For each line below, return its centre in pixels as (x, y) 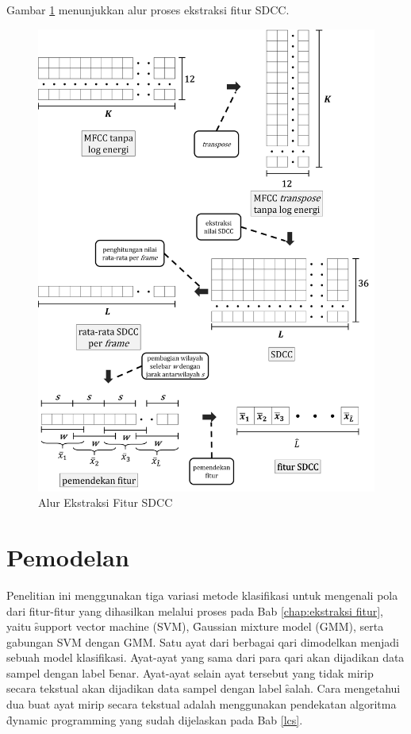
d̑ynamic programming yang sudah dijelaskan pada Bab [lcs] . (155, 719)
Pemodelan (68, 556)
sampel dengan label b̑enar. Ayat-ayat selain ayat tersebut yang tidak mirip (190, 672)
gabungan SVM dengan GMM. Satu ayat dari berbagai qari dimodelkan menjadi (203, 641)
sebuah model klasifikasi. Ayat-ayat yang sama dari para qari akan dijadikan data (205, 657)
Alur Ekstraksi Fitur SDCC (106, 502)
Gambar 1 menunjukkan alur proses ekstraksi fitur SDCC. (148, 10)
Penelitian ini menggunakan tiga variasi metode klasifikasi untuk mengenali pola (202, 595)
